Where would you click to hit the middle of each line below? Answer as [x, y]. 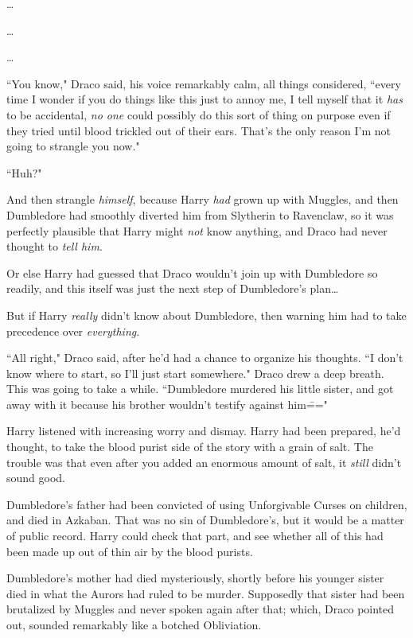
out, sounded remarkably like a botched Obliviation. [134, 624]
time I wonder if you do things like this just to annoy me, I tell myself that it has [205, 99]
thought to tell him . [55, 246]
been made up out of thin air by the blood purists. [130, 551]
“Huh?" [24, 172]
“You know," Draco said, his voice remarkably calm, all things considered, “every [204, 83]
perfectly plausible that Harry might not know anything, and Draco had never [197, 230]
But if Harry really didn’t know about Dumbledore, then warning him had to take [206, 315]
